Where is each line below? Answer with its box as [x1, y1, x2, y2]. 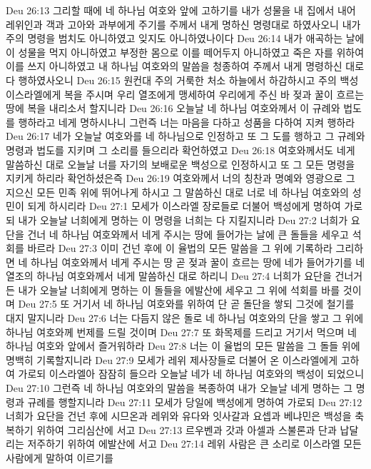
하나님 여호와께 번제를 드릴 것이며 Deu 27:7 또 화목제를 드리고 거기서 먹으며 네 [6, 324, 357, 339]
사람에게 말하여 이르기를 [6, 450, 114, 465]
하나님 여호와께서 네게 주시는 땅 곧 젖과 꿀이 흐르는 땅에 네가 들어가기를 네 [31, 254, 365, 269]
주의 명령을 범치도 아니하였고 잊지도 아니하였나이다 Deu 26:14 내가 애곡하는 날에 [6, 31, 365, 46]
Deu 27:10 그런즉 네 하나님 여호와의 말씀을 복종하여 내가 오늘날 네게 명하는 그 [6, 380, 353, 395]
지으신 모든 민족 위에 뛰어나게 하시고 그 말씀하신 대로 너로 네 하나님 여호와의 [6, 184, 349, 199]
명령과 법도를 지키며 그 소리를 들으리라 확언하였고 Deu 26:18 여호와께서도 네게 [6, 142, 355, 157]
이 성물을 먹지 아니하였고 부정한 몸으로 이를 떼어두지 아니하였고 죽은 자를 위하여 [6, 44, 365, 59]
